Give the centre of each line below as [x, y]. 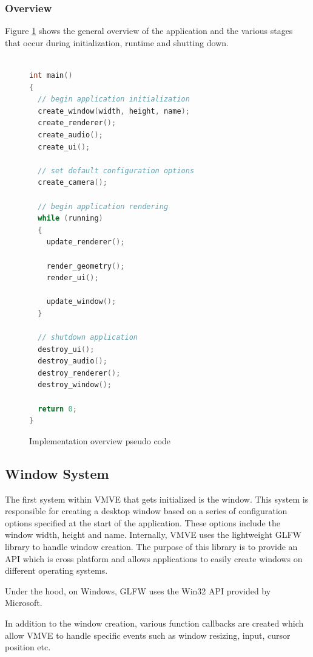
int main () [51, 75]
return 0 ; [57, 409]
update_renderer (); [86, 242]
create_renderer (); [77, 123]
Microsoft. [24, 603]
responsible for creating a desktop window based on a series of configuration [146, 511]
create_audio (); [70, 135]
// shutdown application [88, 338]
